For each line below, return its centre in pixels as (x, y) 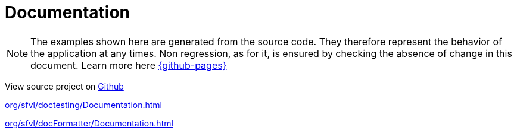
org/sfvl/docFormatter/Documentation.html (89, 123)
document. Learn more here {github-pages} (129, 65)
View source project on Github (64, 86)
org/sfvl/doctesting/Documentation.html (84, 104)
